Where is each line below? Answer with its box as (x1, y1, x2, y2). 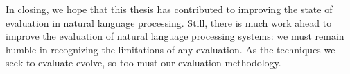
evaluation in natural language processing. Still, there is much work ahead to (6, 15, 332, 29)
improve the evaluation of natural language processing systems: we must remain (6, 29, 344, 43)
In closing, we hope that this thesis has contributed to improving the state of (6, 2, 333, 16)
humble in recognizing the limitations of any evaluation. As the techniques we (6, 42, 335, 56)
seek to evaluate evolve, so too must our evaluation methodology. (6, 56, 281, 70)
